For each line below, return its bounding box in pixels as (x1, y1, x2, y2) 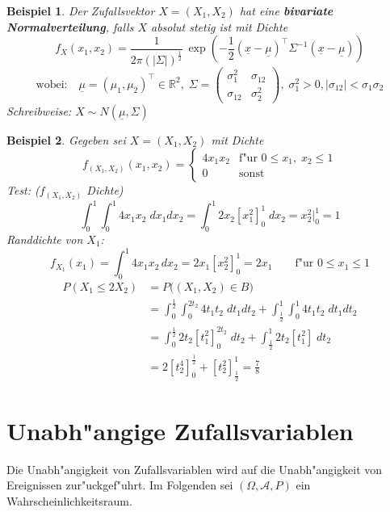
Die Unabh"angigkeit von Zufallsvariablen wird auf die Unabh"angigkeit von (6, 460, 383, 477)
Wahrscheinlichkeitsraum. (6, 493, 132, 510)
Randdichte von (6, 230, 83, 247)
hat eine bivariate (239, 2, 333, 19)
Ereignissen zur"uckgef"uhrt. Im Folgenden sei (6, 476, 233, 493)
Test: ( (6, 182, 40, 199)
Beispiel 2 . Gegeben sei (6, 131, 126, 148)
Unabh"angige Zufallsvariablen (6, 413, 354, 447)
